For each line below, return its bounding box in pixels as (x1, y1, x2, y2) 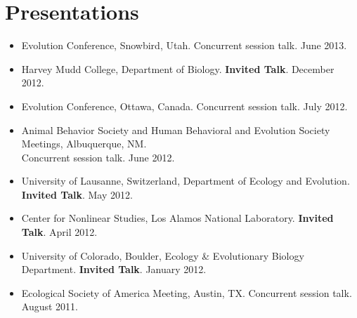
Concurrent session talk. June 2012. (21, 150, 175, 164)
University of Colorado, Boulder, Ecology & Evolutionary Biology (21, 248, 304, 263)
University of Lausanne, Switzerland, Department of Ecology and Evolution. (21, 173, 350, 188)
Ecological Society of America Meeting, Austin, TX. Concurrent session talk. (21, 285, 352, 300)
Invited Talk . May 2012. (21, 187, 133, 201)
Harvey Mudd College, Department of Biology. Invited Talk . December (21, 61, 335, 76)
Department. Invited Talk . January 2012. (21, 262, 207, 277)
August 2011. (21, 299, 78, 314)
